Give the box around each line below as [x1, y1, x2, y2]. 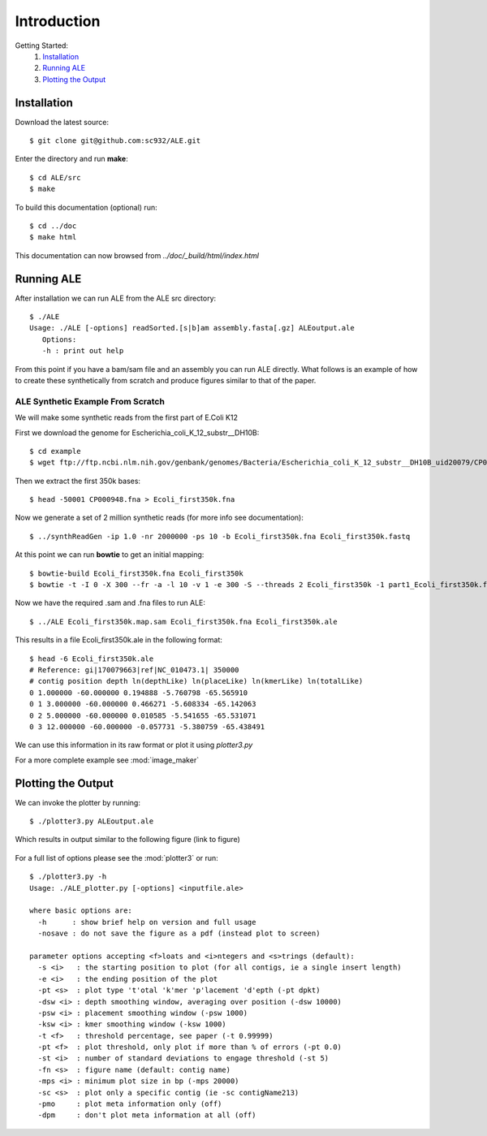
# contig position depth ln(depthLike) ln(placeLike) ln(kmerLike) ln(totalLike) [29, 676, 364, 686]
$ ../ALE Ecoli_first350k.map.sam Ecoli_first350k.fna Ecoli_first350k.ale [29, 617, 338, 626]
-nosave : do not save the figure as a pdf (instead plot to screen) [37, 929, 321, 938]
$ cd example [29, 447, 81, 456]
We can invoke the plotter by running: [15, 797, 141, 807]
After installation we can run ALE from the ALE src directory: [15, 293, 217, 303]
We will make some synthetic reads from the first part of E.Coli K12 [15, 413, 239, 422]
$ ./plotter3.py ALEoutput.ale [29, 817, 154, 826]
